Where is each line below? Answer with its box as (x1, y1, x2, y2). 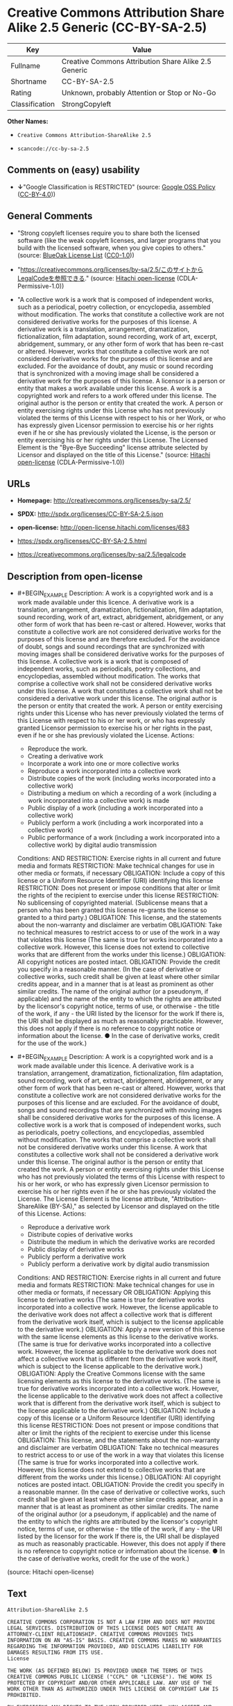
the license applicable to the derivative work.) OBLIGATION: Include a (17, 1406, 216, 1414)
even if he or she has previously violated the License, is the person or (17, 428, 216, 436)
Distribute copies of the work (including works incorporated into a (27, 774, 216, 782)
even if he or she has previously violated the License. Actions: (17, 731, 195, 739)
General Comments (7, 210, 93, 222)
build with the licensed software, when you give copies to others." (17, 244, 206, 252)
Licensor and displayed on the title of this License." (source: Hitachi (17, 450, 211, 459)
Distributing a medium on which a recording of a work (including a (27, 788, 217, 797)
